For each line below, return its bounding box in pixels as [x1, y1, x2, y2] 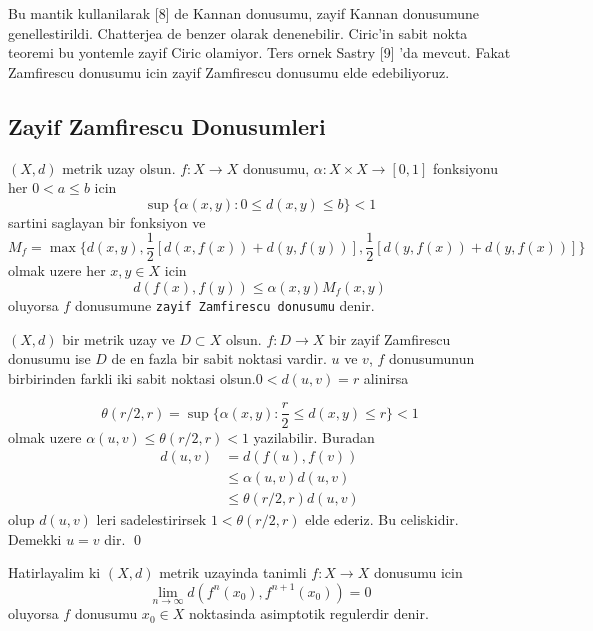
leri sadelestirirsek [96, 509, 207, 530]
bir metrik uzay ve [62, 328, 175, 349]
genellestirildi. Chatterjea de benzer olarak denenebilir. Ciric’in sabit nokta [8, 22, 468, 43]
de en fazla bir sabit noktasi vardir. [111, 348, 327, 369]
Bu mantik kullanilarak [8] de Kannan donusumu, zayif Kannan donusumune [8, 3, 480, 23]
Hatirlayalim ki [8, 562, 101, 583]
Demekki [8, 528, 62, 549]
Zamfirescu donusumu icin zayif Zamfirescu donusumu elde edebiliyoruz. [8, 61, 450, 82]
